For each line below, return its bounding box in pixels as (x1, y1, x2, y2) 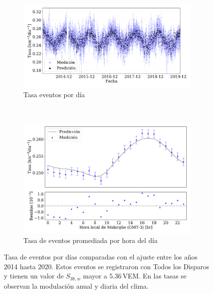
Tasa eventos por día (23, 89, 85, 99)
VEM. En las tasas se (123, 271, 187, 281)
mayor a (83, 271, 107, 281)
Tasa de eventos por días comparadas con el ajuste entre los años (4, 252, 198, 262)
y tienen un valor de (4, 271, 64, 281)
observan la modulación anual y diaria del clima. (4, 280, 149, 291)
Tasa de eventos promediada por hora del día (23, 235, 158, 245)
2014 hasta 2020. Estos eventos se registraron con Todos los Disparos (4, 261, 210, 271)
